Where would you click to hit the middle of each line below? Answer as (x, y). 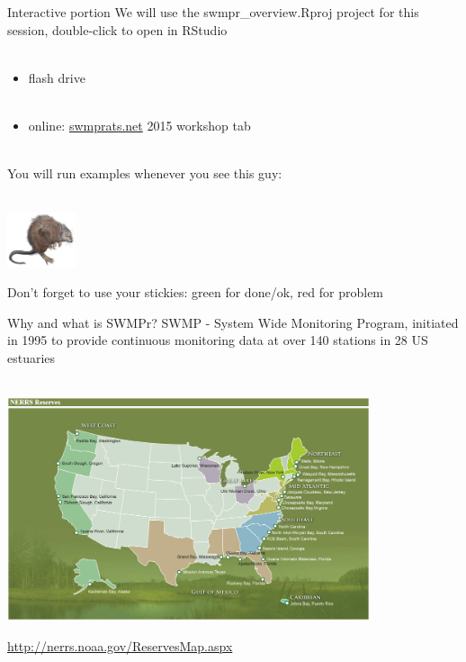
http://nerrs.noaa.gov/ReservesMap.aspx (120, 645)
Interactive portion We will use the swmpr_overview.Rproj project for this (213, 12)
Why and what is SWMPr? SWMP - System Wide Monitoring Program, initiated (233, 322)
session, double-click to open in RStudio (117, 29)
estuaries (31, 357)
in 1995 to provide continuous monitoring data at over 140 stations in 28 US (218, 340)
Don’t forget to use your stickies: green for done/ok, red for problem (196, 292)
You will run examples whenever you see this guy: (145, 173)
